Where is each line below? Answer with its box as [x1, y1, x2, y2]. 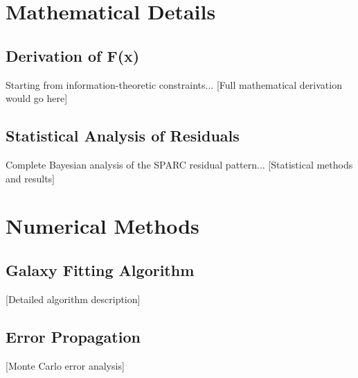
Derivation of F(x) [6, 44, 140, 66]
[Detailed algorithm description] [6, 291, 141, 306]
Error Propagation [6, 325, 141, 347]
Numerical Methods [6, 212, 199, 240]
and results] [6, 171, 55, 185]
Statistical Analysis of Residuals [6, 125, 240, 146]
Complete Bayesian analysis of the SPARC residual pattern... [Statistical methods [6, 157, 353, 171]
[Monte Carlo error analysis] [6, 358, 125, 372]
